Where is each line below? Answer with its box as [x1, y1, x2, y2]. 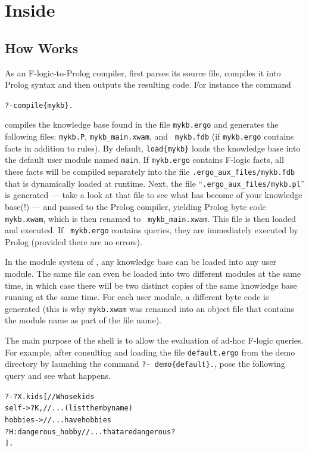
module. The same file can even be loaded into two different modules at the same [5, 267, 301, 280]
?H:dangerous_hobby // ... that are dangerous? [5, 427, 176, 436]
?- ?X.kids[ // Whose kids [5, 392, 95, 401]
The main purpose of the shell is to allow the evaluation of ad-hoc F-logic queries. [5, 334, 304, 347]
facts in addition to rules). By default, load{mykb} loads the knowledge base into [5, 141, 301, 154]
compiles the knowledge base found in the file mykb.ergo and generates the [5, 118, 279, 131]
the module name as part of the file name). [5, 314, 161, 326]
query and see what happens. [5, 369, 111, 381]
